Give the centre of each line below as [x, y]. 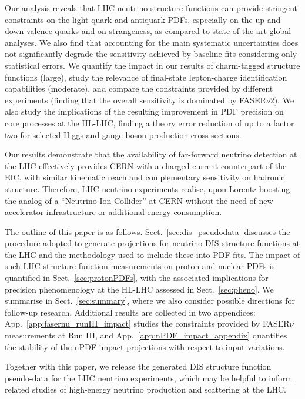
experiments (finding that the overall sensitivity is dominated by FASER [135, 100]
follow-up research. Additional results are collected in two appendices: [130, 312]
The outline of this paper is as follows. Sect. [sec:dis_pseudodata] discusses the [148, 231]
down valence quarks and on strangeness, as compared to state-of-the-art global [148, 31]
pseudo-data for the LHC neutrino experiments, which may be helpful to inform [149, 378]
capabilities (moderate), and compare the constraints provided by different [139, 88]
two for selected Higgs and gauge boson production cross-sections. [123, 134]
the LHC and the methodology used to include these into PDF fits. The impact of [152, 254]
